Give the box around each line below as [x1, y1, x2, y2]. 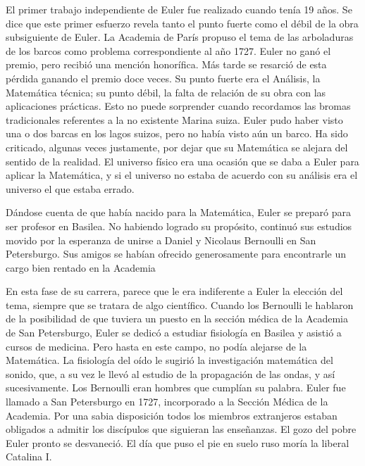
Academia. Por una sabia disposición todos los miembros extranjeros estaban [6, 408, 338, 422]
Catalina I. [6, 449, 52, 464]
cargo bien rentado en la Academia [6, 260, 156, 275]
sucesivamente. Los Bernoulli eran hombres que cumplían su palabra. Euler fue [6, 380, 346, 395]
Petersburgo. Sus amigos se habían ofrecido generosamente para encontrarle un [6, 246, 347, 261]
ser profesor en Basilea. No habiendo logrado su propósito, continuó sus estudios [6, 218, 352, 233]
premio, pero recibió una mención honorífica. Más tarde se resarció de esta [6, 57, 327, 72]
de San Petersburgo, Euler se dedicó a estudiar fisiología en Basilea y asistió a [6, 325, 342, 340]
